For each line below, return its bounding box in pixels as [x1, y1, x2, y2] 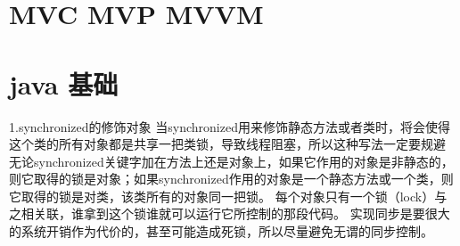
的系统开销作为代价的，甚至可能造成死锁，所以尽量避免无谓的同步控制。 [9, 222, 433, 241]
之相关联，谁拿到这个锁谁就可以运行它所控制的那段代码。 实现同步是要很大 [9, 204, 450, 223]
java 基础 [9, 65, 119, 102]
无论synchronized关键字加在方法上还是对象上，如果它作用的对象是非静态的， [9, 152, 454, 170]
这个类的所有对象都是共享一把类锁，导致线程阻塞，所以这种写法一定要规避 [9, 135, 446, 153]
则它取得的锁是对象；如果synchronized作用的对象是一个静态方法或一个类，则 [9, 169, 454, 188]
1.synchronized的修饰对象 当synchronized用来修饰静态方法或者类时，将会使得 [9, 117, 450, 135]
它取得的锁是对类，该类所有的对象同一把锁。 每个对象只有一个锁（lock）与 [9, 186, 448, 205]
